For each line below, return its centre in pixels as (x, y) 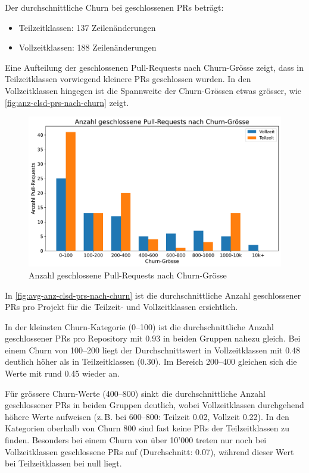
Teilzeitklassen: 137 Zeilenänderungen (87, 27)
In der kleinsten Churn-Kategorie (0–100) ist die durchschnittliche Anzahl (139, 326)
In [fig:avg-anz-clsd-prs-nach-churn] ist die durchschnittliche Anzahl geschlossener (153, 295)
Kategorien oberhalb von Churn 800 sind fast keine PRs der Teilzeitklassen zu (147, 428)
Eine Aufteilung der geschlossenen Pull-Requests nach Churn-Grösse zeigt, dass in (154, 67)
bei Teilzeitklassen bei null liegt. (63, 463)
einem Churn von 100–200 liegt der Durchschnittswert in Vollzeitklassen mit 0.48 (153, 350)
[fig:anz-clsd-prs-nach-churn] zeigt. (67, 102)
